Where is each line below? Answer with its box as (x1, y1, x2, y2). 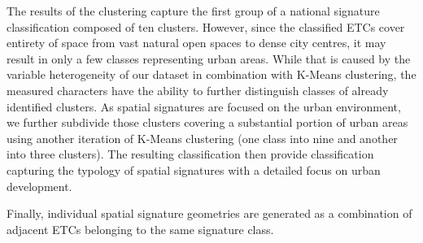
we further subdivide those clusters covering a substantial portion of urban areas (7, 114, 408, 131)
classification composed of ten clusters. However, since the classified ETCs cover (7, 18, 405, 35)
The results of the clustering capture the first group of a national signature (7, 2, 380, 19)
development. (7, 177, 72, 194)
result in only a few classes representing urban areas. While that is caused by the (7, 50, 411, 67)
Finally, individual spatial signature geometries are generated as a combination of (7, 205, 412, 222)
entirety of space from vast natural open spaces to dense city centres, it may (7, 34, 386, 51)
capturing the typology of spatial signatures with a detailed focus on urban (7, 161, 381, 178)
